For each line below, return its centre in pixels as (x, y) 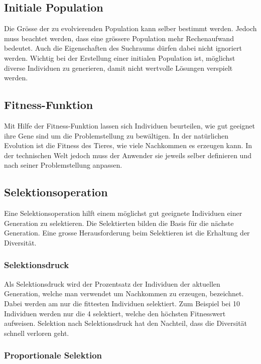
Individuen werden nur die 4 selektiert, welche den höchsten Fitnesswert (115, 313)
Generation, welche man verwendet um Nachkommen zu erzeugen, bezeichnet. (124, 293)
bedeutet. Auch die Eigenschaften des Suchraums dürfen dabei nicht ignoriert (123, 48)
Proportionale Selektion (53, 355)
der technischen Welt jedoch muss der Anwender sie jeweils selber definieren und (128, 155)
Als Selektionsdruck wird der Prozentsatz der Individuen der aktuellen (112, 283)
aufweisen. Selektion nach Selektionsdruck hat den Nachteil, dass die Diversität (126, 323)
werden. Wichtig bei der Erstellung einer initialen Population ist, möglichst (120, 57)
